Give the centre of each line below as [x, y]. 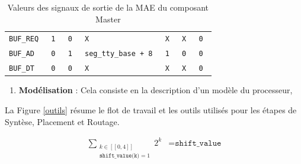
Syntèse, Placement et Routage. [62, 121]
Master [108, 19]
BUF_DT [22, 69]
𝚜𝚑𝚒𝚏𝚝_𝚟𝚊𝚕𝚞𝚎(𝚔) [119, 156]
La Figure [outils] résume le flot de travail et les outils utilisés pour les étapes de [151, 110]
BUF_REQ [24, 39]
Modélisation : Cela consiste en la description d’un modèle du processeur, [156, 90]
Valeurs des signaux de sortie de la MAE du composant [108, 7]
